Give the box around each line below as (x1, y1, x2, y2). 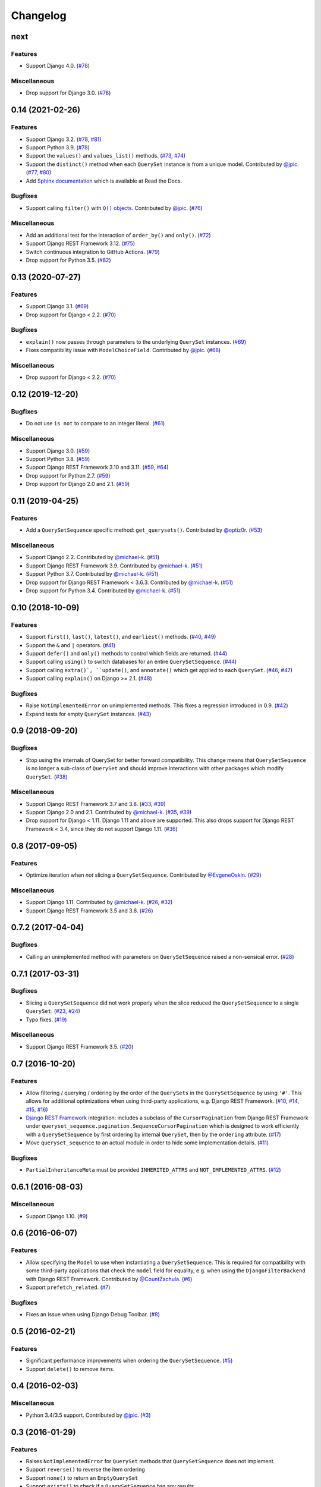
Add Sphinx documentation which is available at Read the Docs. (26, 177, 182, 184)
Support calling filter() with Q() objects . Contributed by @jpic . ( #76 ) (26, 204, 203, 211)
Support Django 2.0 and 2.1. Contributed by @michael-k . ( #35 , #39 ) (26, 809, 192, 816)
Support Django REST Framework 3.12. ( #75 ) (26, 240, 136, 247)
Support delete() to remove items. (26, 1365, 115, 1372)
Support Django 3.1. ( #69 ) (26, 303, 89, 310)
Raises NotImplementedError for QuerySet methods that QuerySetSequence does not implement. (26, 1457, 275, 1464)
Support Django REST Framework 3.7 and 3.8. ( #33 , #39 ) (26, 800, 166, 807)
